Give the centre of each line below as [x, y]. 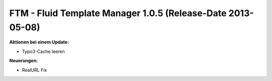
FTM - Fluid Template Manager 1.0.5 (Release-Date [118, 13]
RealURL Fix [35, 70]
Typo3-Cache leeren [43, 51]
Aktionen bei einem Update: [39, 42]
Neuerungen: [23, 61]
